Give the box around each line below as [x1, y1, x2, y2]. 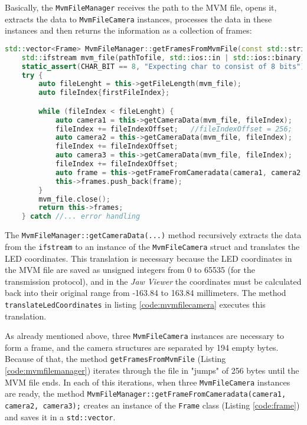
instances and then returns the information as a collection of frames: [5, 24, 252, 37]
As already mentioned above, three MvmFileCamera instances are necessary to [5, 330, 285, 342]
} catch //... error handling [21, 212, 141, 221]
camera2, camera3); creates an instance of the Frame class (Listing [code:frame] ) [5, 398, 300, 411]
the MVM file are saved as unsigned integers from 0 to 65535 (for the [5, 263, 255, 276]
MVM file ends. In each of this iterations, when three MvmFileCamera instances [5, 375, 290, 388]
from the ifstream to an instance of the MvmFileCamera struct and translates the [5, 240, 300, 252]
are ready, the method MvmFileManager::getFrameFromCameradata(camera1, [5, 387, 286, 400]
